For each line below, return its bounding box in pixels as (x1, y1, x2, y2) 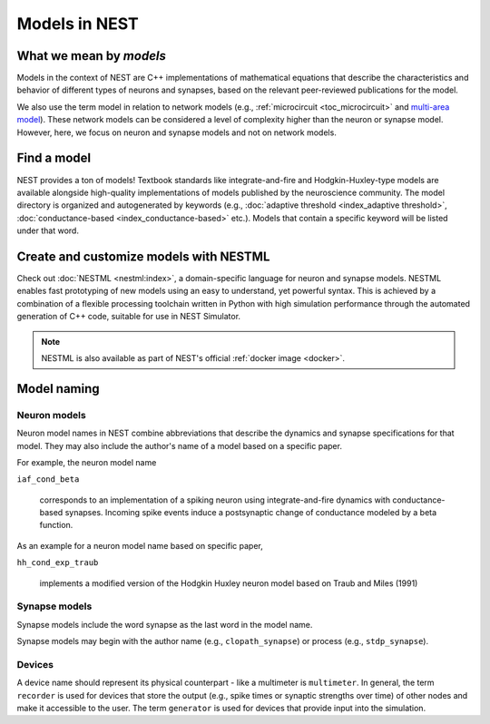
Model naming (16, 381, 100, 396)
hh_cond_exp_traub (16, 558, 99, 568)
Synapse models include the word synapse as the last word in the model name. (16, 619, 313, 630)
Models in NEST (16, 14, 140, 34)
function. (39, 520, 73, 531)
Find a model (16, 151, 91, 166)
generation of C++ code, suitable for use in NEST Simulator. (16, 311, 240, 322)
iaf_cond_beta (16, 475, 80, 484)
